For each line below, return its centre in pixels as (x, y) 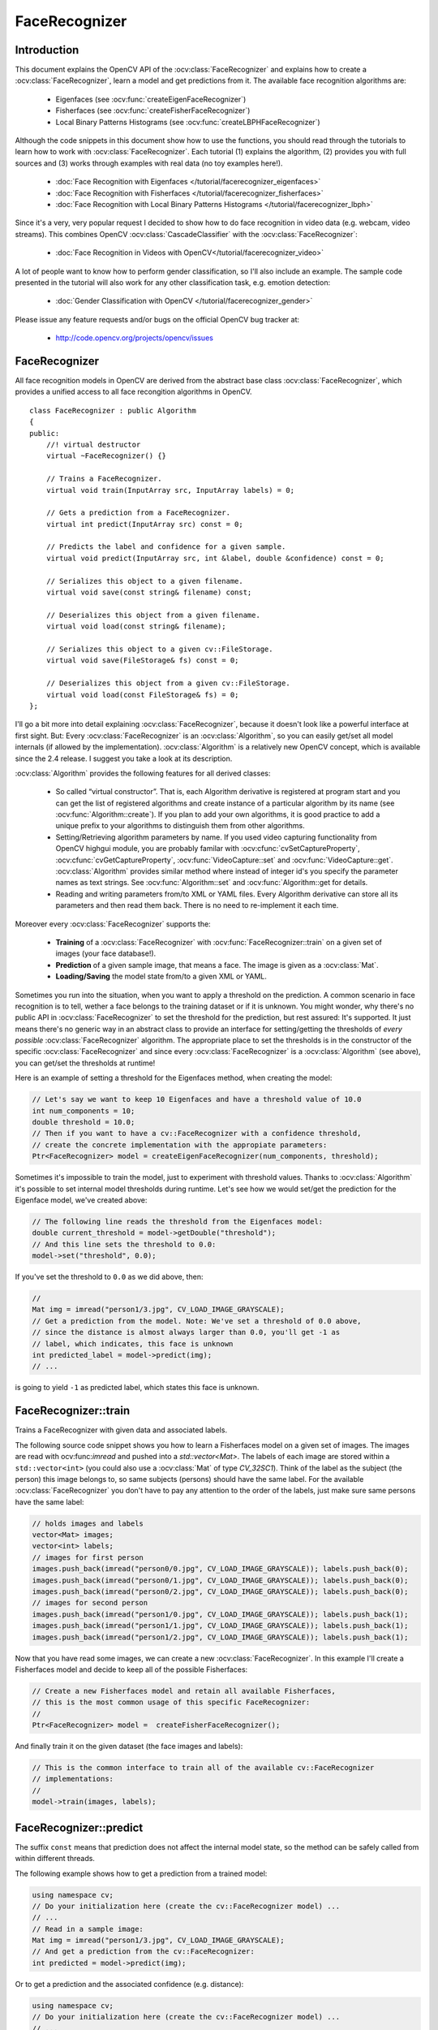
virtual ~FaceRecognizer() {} (106, 456)
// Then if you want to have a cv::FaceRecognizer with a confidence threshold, (197, 1134)
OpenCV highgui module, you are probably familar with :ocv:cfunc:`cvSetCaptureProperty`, (208, 849)
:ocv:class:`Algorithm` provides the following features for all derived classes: (143, 773)
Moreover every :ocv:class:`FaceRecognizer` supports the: (113, 924)
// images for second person (90, 1603)
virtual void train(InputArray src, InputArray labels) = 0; (170, 490)
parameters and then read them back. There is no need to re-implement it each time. (197, 905)
